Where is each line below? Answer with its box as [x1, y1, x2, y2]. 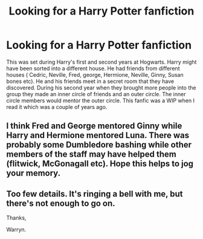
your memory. [6, 168, 61, 178]
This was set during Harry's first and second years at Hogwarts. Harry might [6, 58, 197, 65]
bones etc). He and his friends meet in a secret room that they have [6, 77, 174, 85]
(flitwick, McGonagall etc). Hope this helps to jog [6, 159, 194, 169]
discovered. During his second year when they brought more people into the [6, 83, 196, 91]
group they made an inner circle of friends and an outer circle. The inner [6, 90, 186, 97]
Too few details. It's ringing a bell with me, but [6, 189, 183, 199]
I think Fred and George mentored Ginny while [6, 121, 182, 131]
